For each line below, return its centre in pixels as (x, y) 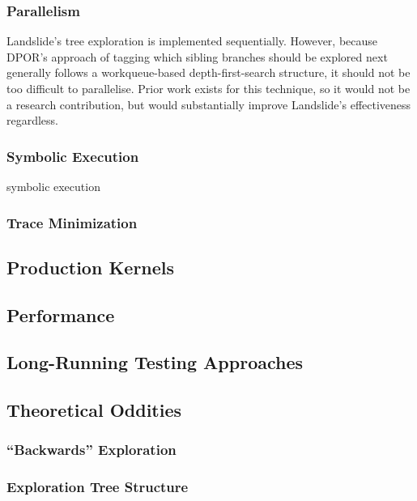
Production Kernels (91, 267)
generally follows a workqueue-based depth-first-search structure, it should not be (208, 72)
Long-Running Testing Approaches (155, 362)
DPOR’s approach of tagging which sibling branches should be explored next (197, 56)
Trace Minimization (72, 222)
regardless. (33, 120)
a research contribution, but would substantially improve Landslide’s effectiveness (209, 104)
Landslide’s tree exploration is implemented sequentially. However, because (192, 41)
